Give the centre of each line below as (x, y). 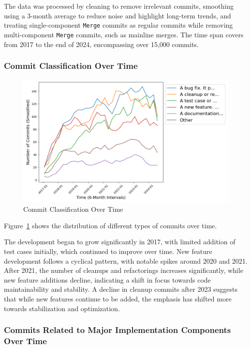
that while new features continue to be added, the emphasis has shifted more (118, 299)
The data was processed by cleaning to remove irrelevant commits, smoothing (119, 6)
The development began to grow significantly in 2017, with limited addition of (120, 242)
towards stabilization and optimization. (62, 308)
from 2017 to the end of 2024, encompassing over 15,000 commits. (101, 44)
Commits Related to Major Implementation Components (118, 330)
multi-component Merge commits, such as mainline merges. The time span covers (124, 34)
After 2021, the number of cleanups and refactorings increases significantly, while (124, 270)
